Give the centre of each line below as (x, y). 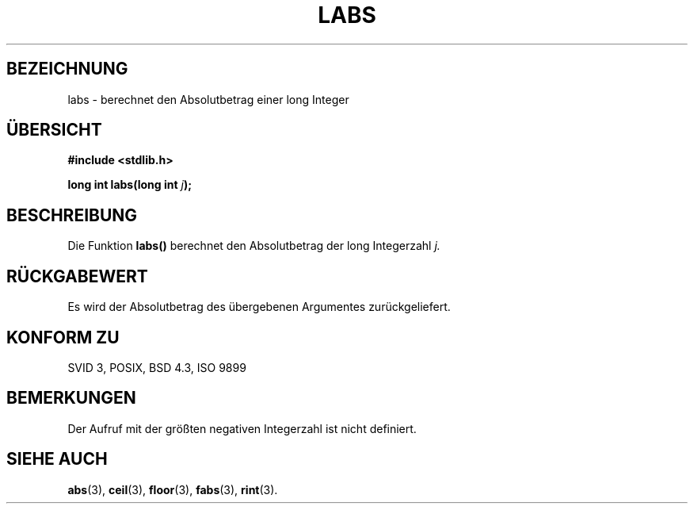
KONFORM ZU (63, 337)
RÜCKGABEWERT (77, 276)
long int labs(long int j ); (130, 185)
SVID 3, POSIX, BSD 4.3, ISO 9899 (157, 367)
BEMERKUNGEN (71, 398)
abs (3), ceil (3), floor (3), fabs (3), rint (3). (173, 489)
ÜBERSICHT (54, 130)
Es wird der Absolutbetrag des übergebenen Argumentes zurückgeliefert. (259, 307)
